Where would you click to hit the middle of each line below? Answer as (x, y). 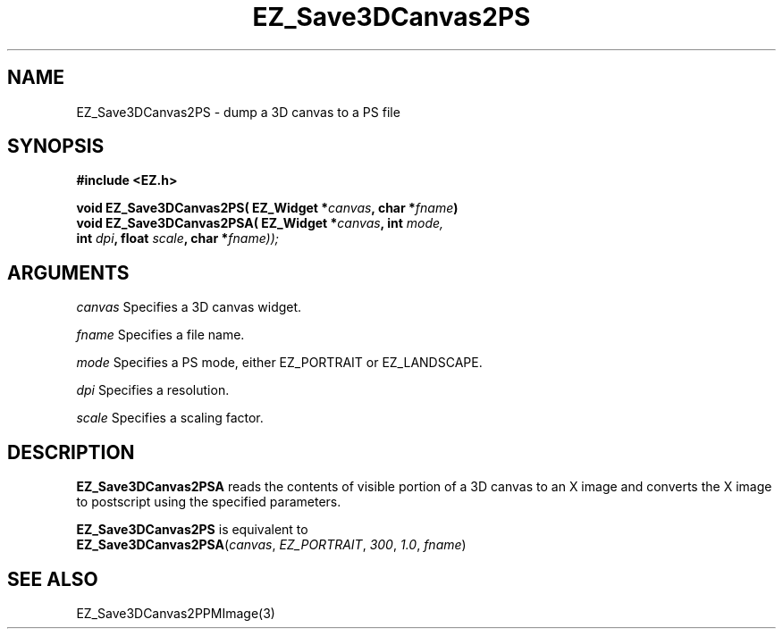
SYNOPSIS (56, 146)
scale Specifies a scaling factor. (170, 418)
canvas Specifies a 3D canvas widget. (189, 307)
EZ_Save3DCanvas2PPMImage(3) (176, 613)
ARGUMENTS (68, 272)
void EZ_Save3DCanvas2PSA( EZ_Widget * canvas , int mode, (260, 223)
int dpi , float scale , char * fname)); (177, 238)
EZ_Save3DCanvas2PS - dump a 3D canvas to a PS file (238, 112)
